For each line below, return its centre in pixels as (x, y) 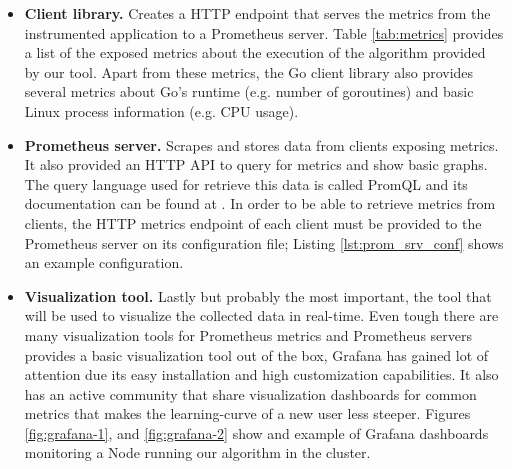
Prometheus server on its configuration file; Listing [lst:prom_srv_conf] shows (264, 242)
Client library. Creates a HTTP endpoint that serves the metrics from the (257, 13)
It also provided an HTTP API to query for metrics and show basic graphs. (256, 164)
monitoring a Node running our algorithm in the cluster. (197, 452)
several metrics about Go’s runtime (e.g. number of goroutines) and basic (249, 91)
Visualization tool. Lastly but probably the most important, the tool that (258, 295)
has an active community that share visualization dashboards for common (250, 393)
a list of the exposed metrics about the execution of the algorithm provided (255, 52)
